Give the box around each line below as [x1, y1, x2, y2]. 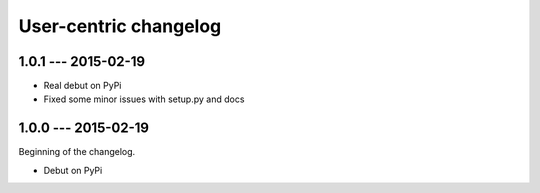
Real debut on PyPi [43, 80, 122, 92]
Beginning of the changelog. [18, 146, 136, 158]
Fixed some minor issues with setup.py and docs [43, 93, 245, 105]
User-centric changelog [18, 15, 222, 37]
